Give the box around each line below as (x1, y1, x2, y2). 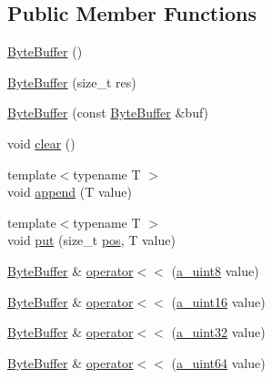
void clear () (7, 133, 76, 152)
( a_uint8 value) (171, 261, 259, 280)
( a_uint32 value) (171, 323, 266, 342)
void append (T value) (7, 182, 132, 201)
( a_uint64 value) (171, 353, 266, 372)
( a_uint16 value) (171, 292, 266, 311)
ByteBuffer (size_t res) (7, 72, 136, 91)
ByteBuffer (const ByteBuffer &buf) (7, 103, 209, 122)
